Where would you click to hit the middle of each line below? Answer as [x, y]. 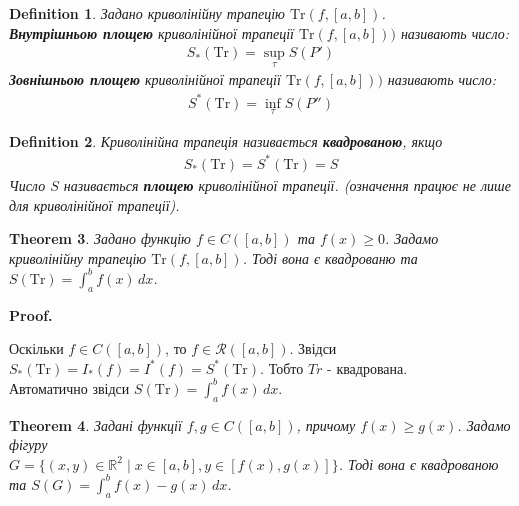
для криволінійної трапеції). [94, 204]
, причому [326, 424]
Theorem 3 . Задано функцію [100, 238]
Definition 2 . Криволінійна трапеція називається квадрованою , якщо [226, 140]
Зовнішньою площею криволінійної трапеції [145, 79]
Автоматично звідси [69, 387]
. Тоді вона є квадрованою [418, 463]
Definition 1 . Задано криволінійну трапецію [147, 13]
